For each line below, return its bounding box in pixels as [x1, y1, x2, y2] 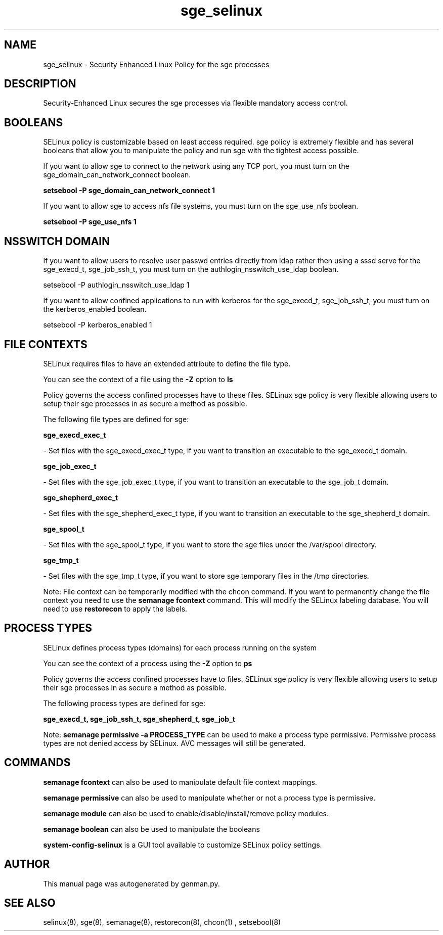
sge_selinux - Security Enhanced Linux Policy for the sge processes [43, 60, 270, 69]
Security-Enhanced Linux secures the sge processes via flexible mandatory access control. [43, 99, 348, 108]
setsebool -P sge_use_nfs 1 [43, 217, 137, 226]
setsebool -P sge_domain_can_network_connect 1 [43, 186, 215, 195]
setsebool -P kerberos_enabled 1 [43, 320, 152, 330]
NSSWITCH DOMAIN [4, 235, 110, 248]
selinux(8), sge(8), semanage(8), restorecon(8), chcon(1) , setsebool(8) [43, 918, 281, 927]
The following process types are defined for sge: [43, 698, 205, 708]
